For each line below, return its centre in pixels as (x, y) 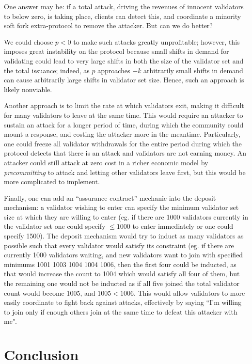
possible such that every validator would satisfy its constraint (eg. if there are (119, 245)
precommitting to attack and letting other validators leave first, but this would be (125, 172)
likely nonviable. (28, 89)
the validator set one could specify (55, 226)
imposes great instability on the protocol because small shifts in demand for (117, 51)
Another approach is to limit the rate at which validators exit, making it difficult (124, 105)
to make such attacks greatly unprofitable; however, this (157, 41)
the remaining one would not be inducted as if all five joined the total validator (122, 283)
